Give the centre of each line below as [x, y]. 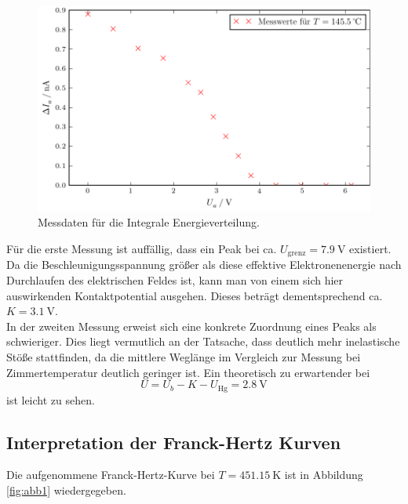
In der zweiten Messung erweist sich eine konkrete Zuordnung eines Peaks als [191, 326]
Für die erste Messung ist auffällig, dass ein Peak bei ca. [142, 248]
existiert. [370, 248]
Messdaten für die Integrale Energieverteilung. [149, 222]
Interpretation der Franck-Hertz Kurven [174, 442]
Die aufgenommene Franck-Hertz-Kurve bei [111, 475]
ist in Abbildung [324, 475]
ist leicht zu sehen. [51, 399]
